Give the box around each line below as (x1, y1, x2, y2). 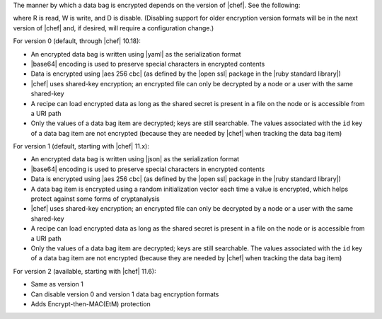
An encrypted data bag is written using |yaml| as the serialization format (30, 50, 241, 58)
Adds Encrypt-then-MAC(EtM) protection (30, 299, 151, 308)
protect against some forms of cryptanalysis (30, 195, 160, 203)
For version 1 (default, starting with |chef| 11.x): (13, 142, 150, 151)
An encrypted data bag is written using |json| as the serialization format (30, 155, 240, 163)
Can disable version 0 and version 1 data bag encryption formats (30, 290, 219, 298)
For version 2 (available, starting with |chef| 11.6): (13, 267, 156, 275)
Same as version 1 (30, 280, 84, 289)
